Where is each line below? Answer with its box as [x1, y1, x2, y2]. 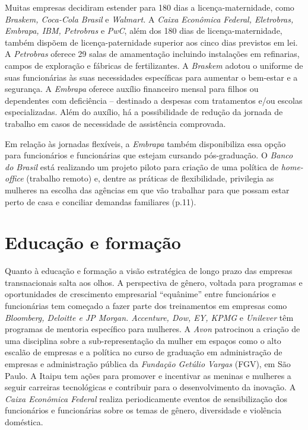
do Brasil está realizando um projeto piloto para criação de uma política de [5, 160, 278, 173]
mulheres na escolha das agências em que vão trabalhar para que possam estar [5, 183, 290, 196]
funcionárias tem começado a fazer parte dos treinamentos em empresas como [5, 300, 287, 311]
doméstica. [5, 415, 43, 428]
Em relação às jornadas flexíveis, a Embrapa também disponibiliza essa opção [5, 137, 286, 149]
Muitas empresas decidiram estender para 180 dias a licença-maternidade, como [5, 1, 294, 13]
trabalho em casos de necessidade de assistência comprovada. [5, 117, 226, 129]
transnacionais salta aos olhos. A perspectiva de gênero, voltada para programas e [5, 276, 303, 288]
